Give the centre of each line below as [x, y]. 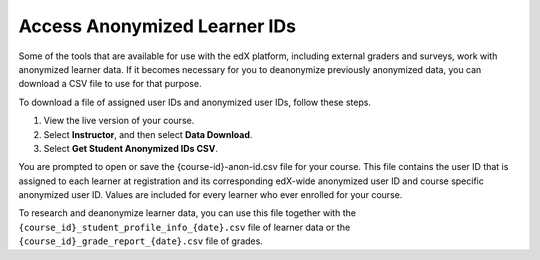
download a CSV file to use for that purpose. [110, 84]
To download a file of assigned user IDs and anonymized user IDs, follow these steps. [195, 102]
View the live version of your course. [119, 121]
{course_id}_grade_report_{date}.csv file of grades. [141, 241]
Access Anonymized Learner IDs [157, 26]
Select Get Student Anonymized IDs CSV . [131, 148]
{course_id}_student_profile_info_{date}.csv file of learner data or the [184, 227]
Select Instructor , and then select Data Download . [148, 134]
